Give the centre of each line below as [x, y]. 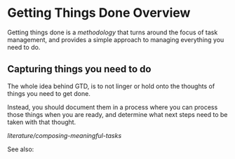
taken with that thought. [42, 122]
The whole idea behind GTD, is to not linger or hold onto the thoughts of [111, 86]
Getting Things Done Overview [99, 13]
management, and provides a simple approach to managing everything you [116, 39]
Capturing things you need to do [79, 69]
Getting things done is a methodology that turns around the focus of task [113, 32]
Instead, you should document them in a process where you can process [113, 107]
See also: [21, 149]
